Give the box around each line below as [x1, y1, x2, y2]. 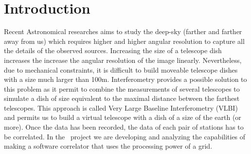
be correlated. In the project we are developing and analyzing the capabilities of [4, 131, 246, 141]
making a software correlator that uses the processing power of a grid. [4, 141, 213, 151]
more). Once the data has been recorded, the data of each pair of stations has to [4, 122, 244, 132]
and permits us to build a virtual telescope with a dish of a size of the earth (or [4, 112, 241, 122]
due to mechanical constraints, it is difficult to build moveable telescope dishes [4, 64, 238, 75]
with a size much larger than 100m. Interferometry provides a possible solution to [4, 74, 247, 84]
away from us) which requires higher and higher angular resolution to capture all [4, 36, 245, 46]
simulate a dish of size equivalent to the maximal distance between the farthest [4, 93, 240, 103]
